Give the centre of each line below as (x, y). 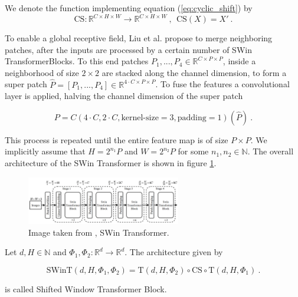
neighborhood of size (42, 72)
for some (193, 151)
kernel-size (140, 118)
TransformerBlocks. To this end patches (77, 61)
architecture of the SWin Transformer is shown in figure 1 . (111, 163)
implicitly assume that (45, 151)
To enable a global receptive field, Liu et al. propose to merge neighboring (139, 38)
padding (192, 118)
